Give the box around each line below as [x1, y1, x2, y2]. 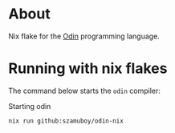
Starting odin [8, 101, 51, 111]
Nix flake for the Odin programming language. [8, 31, 161, 41]
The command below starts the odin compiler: [8, 86, 161, 95]
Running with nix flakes [8, 59, 168, 78]
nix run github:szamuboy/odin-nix [8, 117, 124, 125]
